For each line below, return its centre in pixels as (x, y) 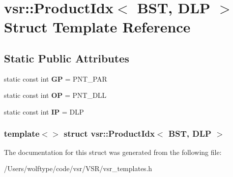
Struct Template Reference (97, 27)
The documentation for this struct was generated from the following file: (113, 152)
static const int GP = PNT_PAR (56, 78)
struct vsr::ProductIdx (109, 133)
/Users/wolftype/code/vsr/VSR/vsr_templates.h (78, 168)
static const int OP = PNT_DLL (55, 95)
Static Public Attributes (67, 58)
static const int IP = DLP (44, 111)
